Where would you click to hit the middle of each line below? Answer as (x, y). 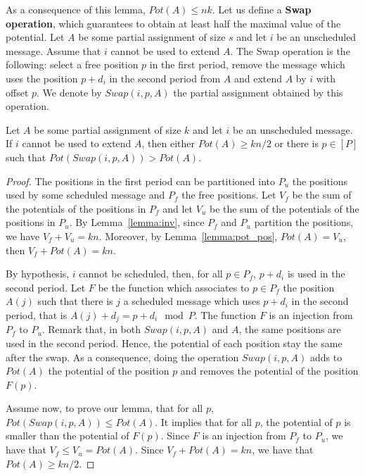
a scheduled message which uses (192, 301)
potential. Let (35, 37)
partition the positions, (304, 222)
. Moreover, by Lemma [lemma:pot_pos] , (188, 236)
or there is (296, 143)
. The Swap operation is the (290, 50)
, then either (168, 143)
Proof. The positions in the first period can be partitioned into (140, 181)
